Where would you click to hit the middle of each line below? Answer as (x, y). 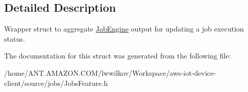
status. (15, 38)
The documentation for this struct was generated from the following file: (118, 56)
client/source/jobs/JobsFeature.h (56, 83)
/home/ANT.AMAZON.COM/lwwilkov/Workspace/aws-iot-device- (110, 72)
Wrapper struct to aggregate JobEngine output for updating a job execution (124, 29)
